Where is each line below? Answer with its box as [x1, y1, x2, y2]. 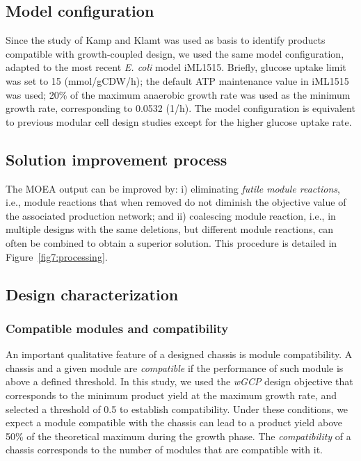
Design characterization [6, 283, 179, 305]
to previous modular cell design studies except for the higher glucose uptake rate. [6, 114, 352, 129]
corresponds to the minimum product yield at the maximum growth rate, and [6, 387, 337, 402]
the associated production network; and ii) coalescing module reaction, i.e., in [6, 208, 336, 223]
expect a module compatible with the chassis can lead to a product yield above [6, 415, 343, 430]
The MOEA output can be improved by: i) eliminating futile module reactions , [6, 181, 340, 195]
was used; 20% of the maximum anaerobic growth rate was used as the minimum [6, 87, 351, 102]
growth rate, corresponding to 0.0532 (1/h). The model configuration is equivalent [6, 101, 355, 115]
